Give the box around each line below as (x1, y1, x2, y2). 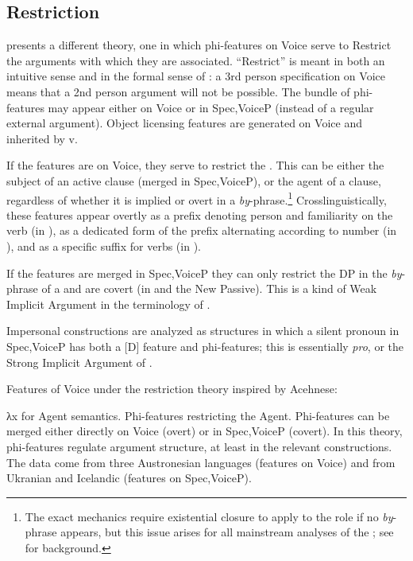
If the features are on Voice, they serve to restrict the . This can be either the (6, 157, 384, 173)
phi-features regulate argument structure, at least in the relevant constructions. (6, 438, 392, 454)
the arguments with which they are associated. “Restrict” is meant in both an (6, 52, 385, 68)
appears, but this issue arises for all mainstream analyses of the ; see (60, 524, 394, 540)
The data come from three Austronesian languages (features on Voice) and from (6, 454, 396, 470)
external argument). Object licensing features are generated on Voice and (6, 115, 362, 131)
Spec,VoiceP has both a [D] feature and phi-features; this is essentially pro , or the (6, 337, 404, 354)
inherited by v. (6, 130, 78, 146)
